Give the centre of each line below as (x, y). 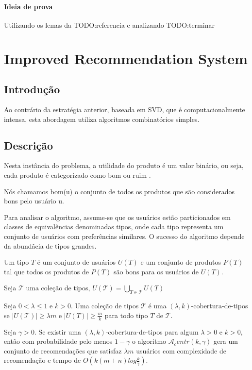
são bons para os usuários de (156, 271)
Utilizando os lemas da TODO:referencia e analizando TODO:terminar (109, 25)
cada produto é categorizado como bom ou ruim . (77, 175)
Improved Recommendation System (126, 58)
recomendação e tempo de (42, 360)
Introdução (32, 89)
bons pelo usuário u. (34, 201)
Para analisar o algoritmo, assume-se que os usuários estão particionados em (117, 217)
